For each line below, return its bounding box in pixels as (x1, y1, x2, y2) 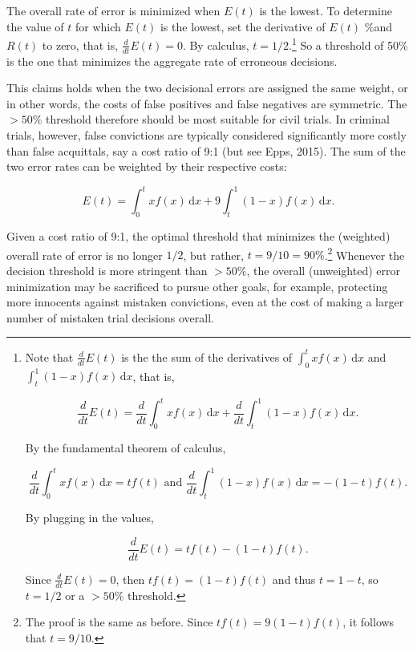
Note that (25, 348, 74, 365)
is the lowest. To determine (259, 2, 392, 18)
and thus (272, 570, 316, 587)
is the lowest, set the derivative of (160, 18, 326, 34)
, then (115, 570, 145, 587)
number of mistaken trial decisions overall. (6, 309, 214, 326)
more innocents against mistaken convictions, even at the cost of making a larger (6, 294, 404, 310)
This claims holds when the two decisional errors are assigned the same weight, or (6, 79, 408, 96)
